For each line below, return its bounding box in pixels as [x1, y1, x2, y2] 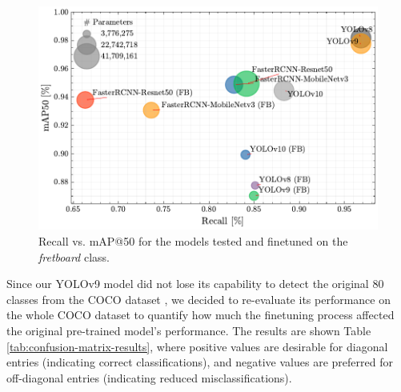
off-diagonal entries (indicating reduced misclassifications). [6, 369, 292, 386]
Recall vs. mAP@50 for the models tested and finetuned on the [38, 233, 348, 250]
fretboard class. [38, 248, 110, 265]
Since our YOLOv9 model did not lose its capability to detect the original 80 [6, 275, 384, 292]
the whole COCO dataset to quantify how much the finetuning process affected [6, 306, 395, 323]
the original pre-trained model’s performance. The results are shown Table [6, 322, 371, 339]
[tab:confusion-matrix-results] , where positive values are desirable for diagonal [6, 338, 388, 354]
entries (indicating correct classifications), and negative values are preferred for [6, 354, 393, 370]
